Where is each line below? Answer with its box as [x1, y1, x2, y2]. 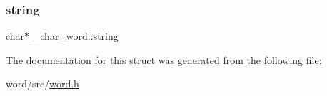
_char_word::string [32, 28, 119, 43]
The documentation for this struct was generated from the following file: [6, 52, 322, 67]
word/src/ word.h [6, 76, 79, 91]
